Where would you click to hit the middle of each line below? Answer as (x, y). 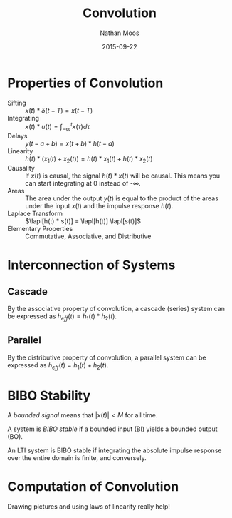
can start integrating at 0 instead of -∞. (83, 183)
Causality (21, 168)
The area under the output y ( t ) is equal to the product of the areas (122, 198)
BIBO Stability (49, 396)
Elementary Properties (40, 228)
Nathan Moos (120, 33)
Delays (17, 136)
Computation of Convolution (93, 487)
